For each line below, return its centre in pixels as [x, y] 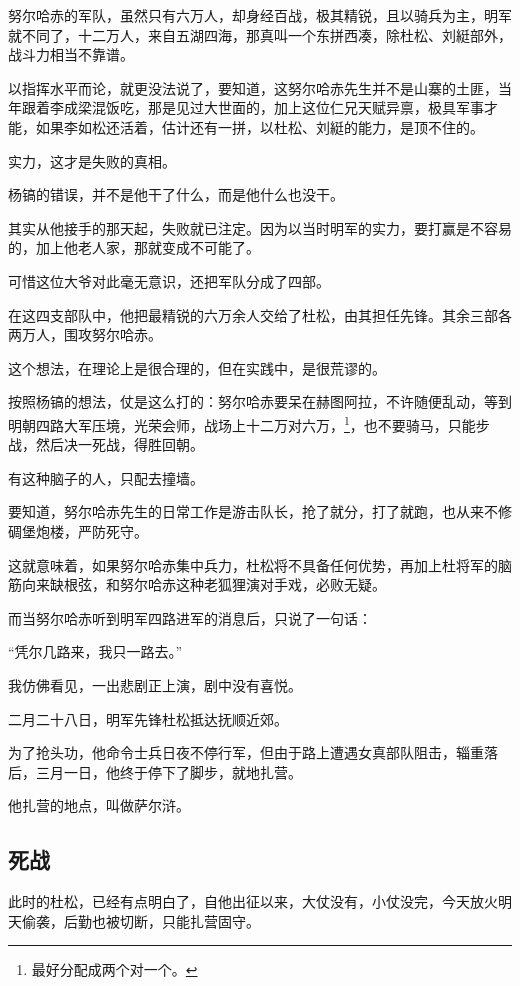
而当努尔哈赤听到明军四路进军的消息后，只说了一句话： [190, 617]
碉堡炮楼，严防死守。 [78, 530]
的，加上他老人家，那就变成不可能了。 [134, 247]
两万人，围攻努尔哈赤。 [85, 334]
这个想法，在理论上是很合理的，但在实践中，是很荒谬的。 [197, 367]
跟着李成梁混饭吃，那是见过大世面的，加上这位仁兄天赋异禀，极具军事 [252, 107]
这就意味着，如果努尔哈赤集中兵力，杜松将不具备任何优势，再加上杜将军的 [253, 564]
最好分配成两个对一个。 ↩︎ [114, 969]
